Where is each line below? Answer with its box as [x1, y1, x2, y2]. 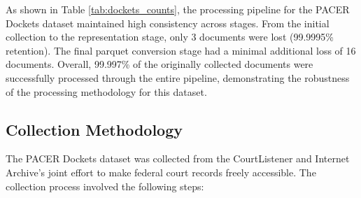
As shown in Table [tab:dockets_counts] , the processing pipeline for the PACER [6, 2, 350, 16]
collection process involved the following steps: [6, 178, 204, 193]
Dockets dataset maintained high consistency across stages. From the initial [6, 15, 330, 30]
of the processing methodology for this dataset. [6, 84, 207, 99]
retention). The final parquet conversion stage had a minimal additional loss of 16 [6, 43, 356, 57]
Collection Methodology [6, 118, 183, 140]
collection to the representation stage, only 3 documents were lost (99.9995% [6, 29, 334, 44]
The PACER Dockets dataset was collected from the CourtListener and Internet [6, 151, 350, 166]
